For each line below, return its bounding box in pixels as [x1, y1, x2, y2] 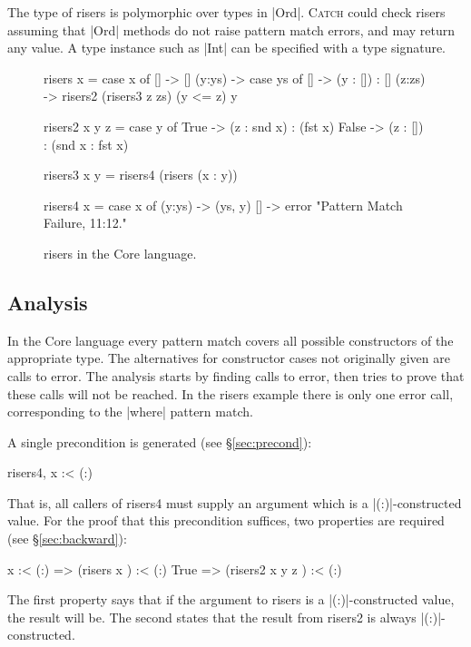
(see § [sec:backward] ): [7, 529, 127, 548]
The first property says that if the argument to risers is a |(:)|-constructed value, [7, 590, 455, 609]
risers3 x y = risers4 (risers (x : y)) [44, 165, 238, 184]
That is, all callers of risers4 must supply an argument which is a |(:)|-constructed [7, 493, 462, 512]
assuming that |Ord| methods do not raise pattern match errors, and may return [7, 20, 456, 39]
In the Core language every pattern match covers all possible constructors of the [7, 330, 454, 349]
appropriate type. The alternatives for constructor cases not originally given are [7, 348, 450, 368]
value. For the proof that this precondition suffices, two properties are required [7, 511, 445, 530]
